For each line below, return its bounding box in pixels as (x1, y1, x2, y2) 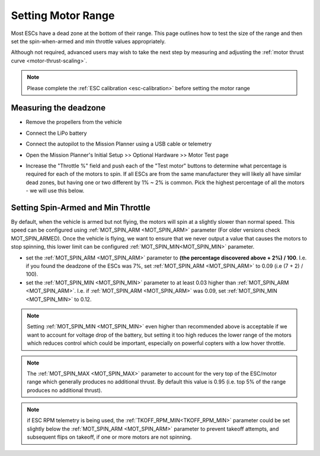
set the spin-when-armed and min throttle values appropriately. (11, 37, 166, 45)
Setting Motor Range (11, 9, 115, 22)
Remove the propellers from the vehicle (25, 119, 123, 126)
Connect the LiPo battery (25, 129, 87, 137)
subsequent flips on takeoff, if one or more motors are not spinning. (27, 433, 192, 441)
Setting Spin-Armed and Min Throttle (11, 202, 151, 213)
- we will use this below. (25, 187, 85, 194)
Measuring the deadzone (11, 103, 106, 113)
